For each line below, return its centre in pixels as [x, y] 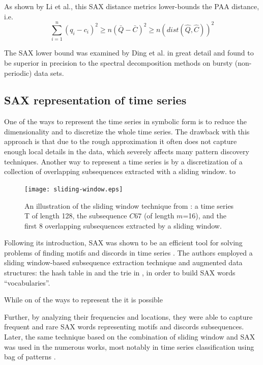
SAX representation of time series [95, 100]
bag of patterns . [30, 357]
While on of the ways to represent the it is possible [83, 300]
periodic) [18, 73]
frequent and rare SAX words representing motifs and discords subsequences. [124, 327]
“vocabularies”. [27, 282]
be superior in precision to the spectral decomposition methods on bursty [119, 62]
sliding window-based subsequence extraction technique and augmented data [123, 262]
